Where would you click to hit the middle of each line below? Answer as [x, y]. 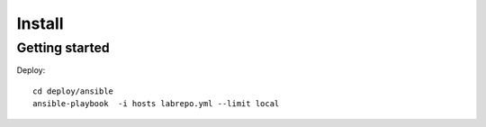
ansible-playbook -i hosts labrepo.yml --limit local [156, 104]
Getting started [63, 48]
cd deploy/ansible [73, 91]
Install [40, 23]
